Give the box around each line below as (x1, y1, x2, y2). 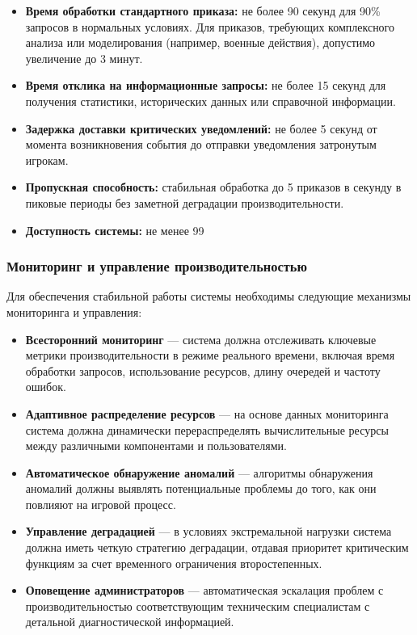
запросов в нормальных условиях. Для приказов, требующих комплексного (25, 18, 395, 35)
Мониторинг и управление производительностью (6, 256, 307, 276)
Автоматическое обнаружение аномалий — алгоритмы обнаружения (25, 464, 373, 481)
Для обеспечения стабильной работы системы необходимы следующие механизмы (6, 288, 411, 305)
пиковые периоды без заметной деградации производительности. (25, 194, 344, 211)
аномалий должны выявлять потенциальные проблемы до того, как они (25, 480, 377, 497)
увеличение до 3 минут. (25, 49, 143, 66)
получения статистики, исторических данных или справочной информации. (25, 92, 396, 109)
